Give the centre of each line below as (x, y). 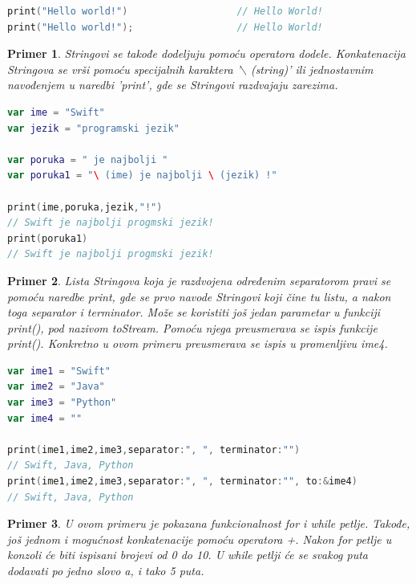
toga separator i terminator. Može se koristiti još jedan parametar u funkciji (194, 312)
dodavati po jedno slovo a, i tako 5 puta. (106, 570)
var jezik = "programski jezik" (93, 128)
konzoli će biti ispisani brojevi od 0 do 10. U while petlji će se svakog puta (188, 555)
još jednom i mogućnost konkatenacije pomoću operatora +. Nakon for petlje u (200, 539)
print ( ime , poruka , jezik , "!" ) (85, 207)
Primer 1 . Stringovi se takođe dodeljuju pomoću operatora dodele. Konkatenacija (206, 53)
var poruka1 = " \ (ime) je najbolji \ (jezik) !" (142, 176)
